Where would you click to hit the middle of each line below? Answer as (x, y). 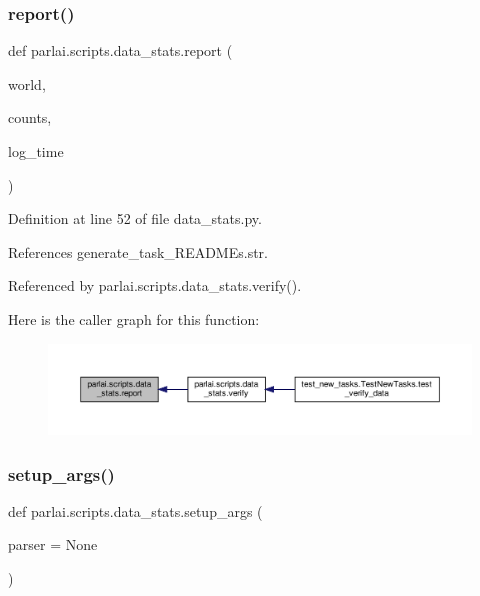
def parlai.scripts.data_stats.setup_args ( (135, 510)
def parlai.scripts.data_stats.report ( (120, 50)
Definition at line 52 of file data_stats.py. (135, 218)
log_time (36, 151)
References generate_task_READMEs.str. (138, 251)
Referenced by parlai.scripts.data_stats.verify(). (155, 285)
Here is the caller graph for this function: (134, 318)
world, (27, 83)
